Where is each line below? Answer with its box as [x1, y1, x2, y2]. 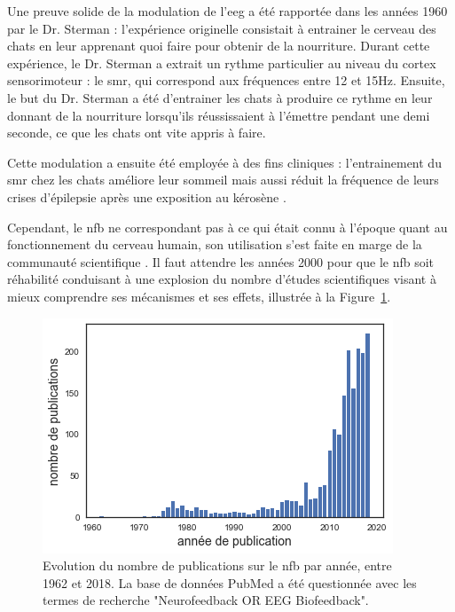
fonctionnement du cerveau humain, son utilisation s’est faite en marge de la [7, 235, 422, 254]
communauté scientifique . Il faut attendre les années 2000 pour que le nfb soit [7, 252, 435, 271]
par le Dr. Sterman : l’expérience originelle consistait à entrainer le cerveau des [7, 19, 436, 37]
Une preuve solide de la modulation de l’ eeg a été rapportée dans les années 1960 [7, 2, 448, 20]
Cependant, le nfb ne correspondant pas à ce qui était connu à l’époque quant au [7, 217, 448, 236]
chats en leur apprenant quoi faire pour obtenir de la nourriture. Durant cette [7, 36, 430, 55]
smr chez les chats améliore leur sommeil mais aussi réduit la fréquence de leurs [7, 170, 439, 189]
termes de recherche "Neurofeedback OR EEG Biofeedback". [43, 591, 369, 609]
